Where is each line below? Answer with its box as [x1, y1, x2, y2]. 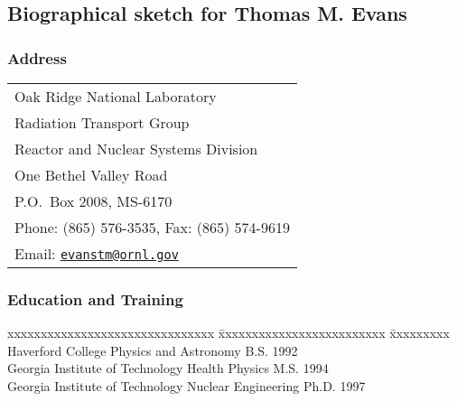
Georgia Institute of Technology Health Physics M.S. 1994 [7, 359, 329, 378]
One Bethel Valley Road [14, 164, 168, 185]
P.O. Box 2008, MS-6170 [14, 191, 173, 211]
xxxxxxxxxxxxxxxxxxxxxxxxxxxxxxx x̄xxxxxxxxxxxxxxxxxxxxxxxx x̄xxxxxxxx [7, 323, 450, 342]
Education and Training [7, 287, 183, 310]
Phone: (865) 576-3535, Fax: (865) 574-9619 [14, 217, 290, 238]
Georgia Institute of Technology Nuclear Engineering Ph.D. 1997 [7, 377, 366, 395]
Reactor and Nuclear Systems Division [14, 138, 258, 159]
